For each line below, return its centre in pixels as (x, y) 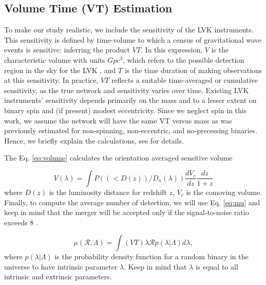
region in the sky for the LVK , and (60, 70)
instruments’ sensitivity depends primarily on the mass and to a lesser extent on (130, 100)
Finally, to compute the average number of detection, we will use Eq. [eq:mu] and (132, 202)
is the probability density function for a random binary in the (151, 256)
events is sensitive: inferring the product (67, 50)
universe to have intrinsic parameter (61, 266)
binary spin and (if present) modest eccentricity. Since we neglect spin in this (126, 110)
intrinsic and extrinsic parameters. (58, 277)
